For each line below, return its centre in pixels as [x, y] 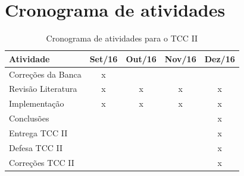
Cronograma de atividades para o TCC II [122, 38]
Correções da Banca [45, 74]
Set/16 [104, 58]
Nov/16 [180, 58]
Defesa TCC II [36, 147]
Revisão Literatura [43, 89]
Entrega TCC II [38, 132]
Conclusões [29, 118]
